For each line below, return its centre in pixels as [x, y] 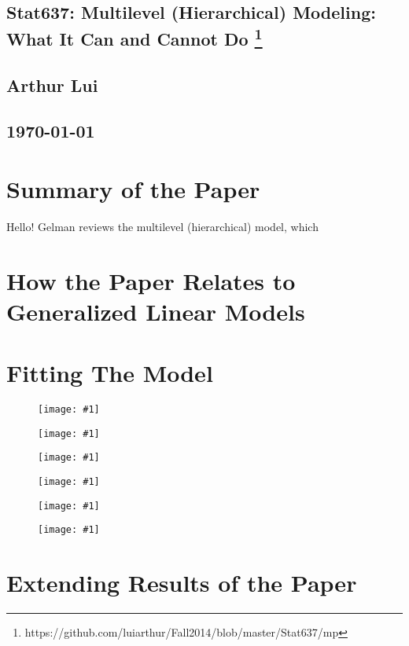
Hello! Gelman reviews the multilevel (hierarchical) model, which [162, 226]
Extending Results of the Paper [182, 583]
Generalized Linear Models [156, 311]
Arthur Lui [52, 84]
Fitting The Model [110, 373]
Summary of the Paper [133, 188]
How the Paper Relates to [151, 280]
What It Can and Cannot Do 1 [134, 37]
